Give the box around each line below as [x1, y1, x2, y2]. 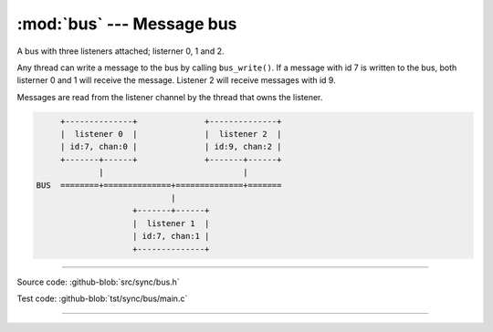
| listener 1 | [132, 218, 210, 228]
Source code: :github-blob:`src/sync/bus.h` [16, 276, 180, 287]
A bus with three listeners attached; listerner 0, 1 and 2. [16, 46, 225, 57]
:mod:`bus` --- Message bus [16, 14, 237, 34]
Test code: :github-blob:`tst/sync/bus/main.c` [16, 293, 188, 304]
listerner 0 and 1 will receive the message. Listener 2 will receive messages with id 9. [16, 75, 337, 86]
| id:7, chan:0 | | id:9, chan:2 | [59, 141, 282, 152]
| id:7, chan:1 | [132, 231, 210, 242]
